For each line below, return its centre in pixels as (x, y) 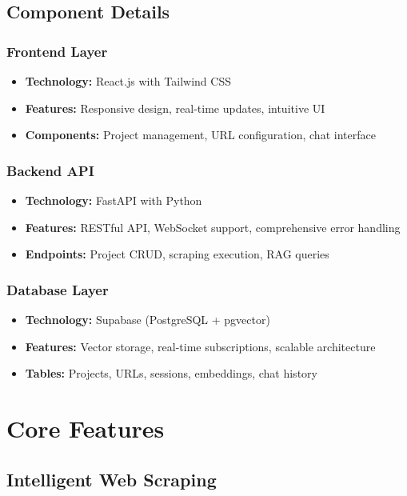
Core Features (86, 428)
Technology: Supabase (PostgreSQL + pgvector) (148, 319)
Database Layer (58, 289)
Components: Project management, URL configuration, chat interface (200, 135)
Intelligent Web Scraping (112, 479)
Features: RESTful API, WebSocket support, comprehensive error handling (213, 227)
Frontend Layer (57, 51)
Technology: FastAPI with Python (114, 200)
